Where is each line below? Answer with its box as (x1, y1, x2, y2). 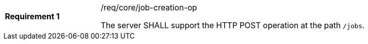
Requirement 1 (5, 11, 60, 21)
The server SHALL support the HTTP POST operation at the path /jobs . (101, 20, 365, 30)
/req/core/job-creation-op (101, 2, 197, 12)
